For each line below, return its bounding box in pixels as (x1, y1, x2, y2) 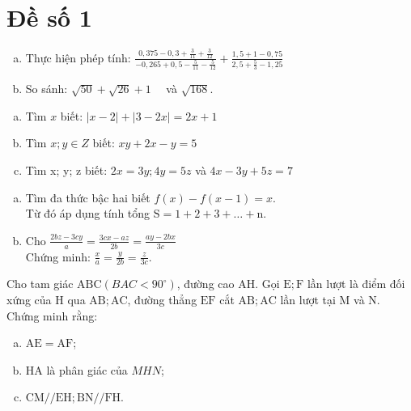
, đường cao (176, 275, 235, 292)
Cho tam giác (6, 275, 74, 292)
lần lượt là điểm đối (307, 275, 405, 292)
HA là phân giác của (25, 361, 128, 378)
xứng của (6, 291, 52, 308)
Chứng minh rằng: (6, 307, 98, 324)
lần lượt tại (280, 291, 336, 308)
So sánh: (25, 80, 68, 97)
